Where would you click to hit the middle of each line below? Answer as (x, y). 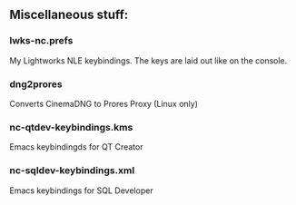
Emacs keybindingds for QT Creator (76, 147)
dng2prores (36, 83)
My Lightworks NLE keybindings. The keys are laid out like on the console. (148, 60)
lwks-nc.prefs (41, 41)
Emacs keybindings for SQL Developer (81, 190)
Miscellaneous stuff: (69, 15)
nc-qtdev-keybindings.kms (71, 127)
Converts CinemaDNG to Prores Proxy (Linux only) (104, 103)
